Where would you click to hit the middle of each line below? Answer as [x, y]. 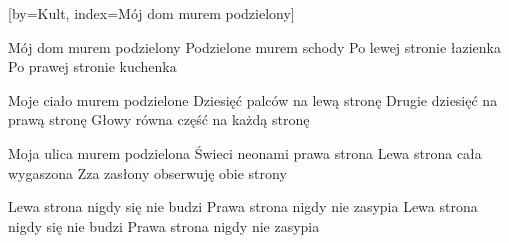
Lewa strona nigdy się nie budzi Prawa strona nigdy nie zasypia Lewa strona [243, 206]
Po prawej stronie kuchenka [92, 66]
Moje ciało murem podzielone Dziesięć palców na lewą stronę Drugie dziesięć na [253, 99]
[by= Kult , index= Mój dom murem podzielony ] [151, 13]
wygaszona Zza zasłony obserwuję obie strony [147, 172]
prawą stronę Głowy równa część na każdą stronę [159, 119]
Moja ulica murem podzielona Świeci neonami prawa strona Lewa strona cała [245, 152]
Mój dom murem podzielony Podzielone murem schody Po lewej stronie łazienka [255, 46]
